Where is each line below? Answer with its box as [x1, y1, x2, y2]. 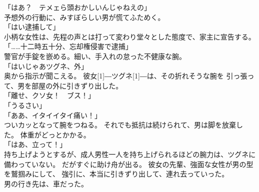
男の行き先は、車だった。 [4, 178, 88, 188]
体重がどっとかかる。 [20, 129, 90, 139]
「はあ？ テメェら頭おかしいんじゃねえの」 [4, 2, 151, 12]
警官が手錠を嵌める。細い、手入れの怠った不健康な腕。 [4, 50, 186, 61]
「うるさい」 [4, 99, 46, 110]
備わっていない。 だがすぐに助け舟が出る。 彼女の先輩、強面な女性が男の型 [4, 158, 253, 169]
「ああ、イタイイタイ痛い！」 [4, 109, 101, 120]
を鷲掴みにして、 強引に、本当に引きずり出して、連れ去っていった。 [4, 168, 229, 179]
